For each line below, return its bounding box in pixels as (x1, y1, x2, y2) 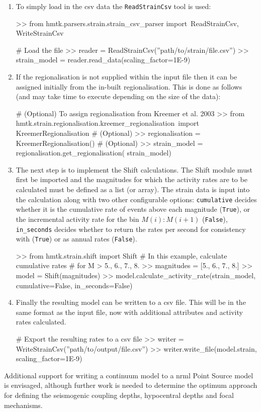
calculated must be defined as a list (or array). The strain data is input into (16, 184, 250, 194)
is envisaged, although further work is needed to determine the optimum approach (4, 380, 257, 390)
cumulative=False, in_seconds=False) (16, 280, 133, 290)
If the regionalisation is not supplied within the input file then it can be (16, 71, 237, 82)
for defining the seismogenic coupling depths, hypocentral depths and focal (4, 389, 234, 400)
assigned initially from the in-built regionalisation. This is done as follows (16, 81, 242, 92)
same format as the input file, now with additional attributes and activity (16, 306, 243, 317)
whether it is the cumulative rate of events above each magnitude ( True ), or (16, 204, 250, 214)
